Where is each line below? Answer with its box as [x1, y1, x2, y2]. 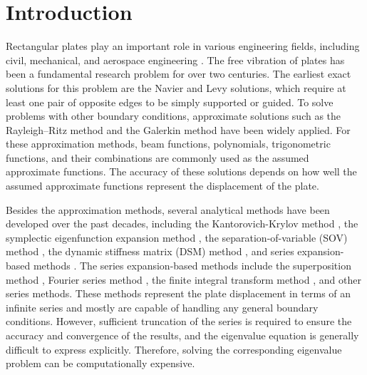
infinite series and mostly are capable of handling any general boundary [6, 299, 319, 314]
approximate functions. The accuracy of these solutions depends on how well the [6, 164, 357, 179]
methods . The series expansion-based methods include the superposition [33, 258, 351, 273]
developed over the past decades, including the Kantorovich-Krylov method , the [6, 216, 358, 231]
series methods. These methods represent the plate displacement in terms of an [6, 286, 351, 301]
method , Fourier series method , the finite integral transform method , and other [6, 272, 361, 287]
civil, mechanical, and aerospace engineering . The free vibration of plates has [6, 52, 345, 67]
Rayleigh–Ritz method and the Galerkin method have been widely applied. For [6, 122, 351, 137]
